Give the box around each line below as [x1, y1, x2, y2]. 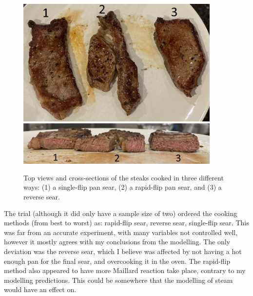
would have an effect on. [4, 284, 77, 295]
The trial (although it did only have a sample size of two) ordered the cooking [4, 208, 237, 218]
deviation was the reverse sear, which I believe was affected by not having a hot [4, 246, 242, 256]
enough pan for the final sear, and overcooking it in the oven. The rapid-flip [4, 256, 231, 266]
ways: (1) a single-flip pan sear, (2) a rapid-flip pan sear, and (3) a [23, 182, 222, 192]
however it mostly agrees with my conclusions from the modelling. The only [4, 237, 230, 247]
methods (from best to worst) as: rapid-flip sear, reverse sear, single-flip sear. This [4, 217, 249, 228]
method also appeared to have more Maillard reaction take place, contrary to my [4, 265, 246, 276]
